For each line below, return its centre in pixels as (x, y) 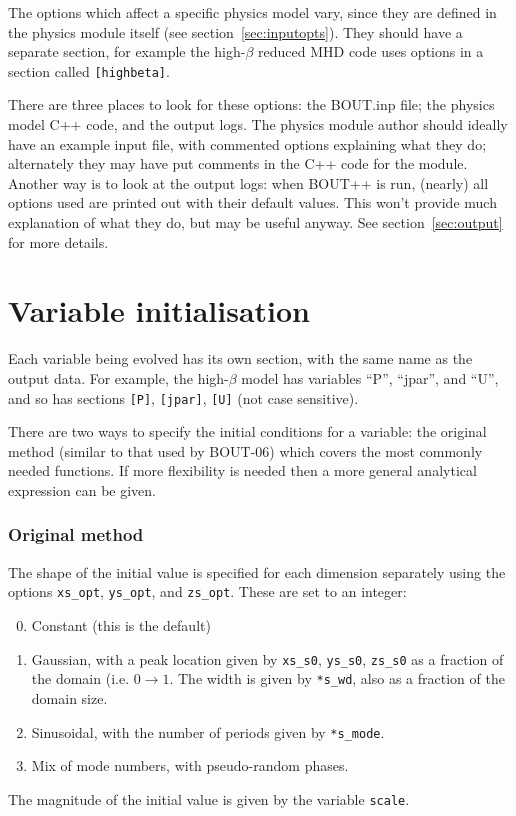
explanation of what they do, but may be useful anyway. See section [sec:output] (255, 222)
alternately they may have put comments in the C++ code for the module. (238, 163)
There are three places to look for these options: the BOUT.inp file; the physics (251, 104)
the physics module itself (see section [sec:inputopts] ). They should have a (235, 31)
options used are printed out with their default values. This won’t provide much (252, 202)
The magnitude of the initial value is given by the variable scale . (209, 798)
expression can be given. (82, 489)
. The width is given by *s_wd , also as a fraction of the (337, 678)
